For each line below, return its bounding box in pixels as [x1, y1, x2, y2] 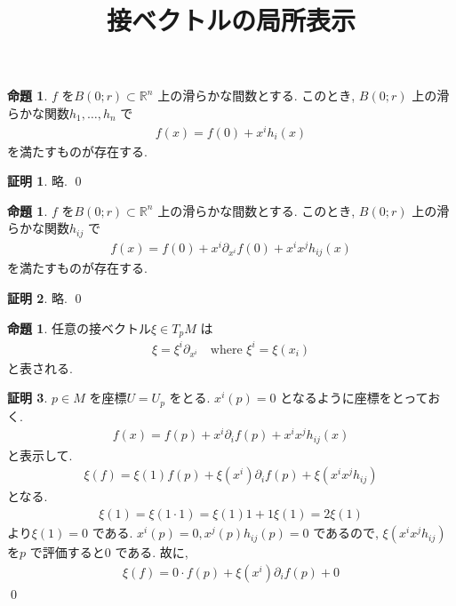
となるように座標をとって [280, 388, 428, 407]
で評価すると [29, 543, 105, 562]
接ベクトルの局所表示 [106, 2, 356, 38]
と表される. [7, 358, 73, 377]
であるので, [313, 523, 379, 542]
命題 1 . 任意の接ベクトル [7, 318, 151, 337]
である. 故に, [115, 543, 188, 562]
